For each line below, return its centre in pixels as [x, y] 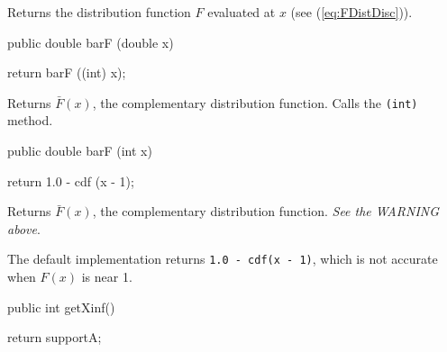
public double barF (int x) [80, 151]
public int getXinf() [61, 307]
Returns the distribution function [99, 12]
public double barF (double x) [91, 42]
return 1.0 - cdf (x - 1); [71, 181]
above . [24, 228]
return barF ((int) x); [67, 72]
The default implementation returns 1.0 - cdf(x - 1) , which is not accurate [223, 259]
